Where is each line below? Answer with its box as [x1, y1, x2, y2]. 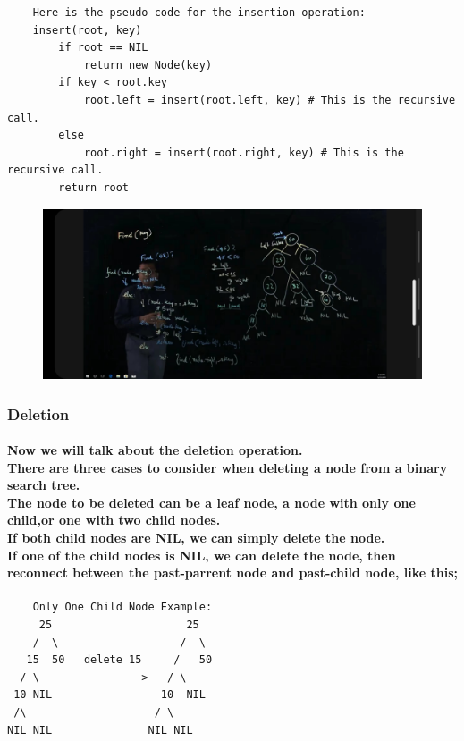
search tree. [7, 476, 80, 494]
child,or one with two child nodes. [7, 510, 221, 529]
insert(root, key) [32, 23, 142, 37]
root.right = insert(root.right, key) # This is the [83, 146, 404, 159]
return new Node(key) [83, 58, 213, 72]
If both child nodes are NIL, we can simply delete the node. [7, 528, 385, 546]
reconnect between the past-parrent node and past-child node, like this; [7, 563, 458, 582]
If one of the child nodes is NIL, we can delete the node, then [7, 545, 396, 564]
